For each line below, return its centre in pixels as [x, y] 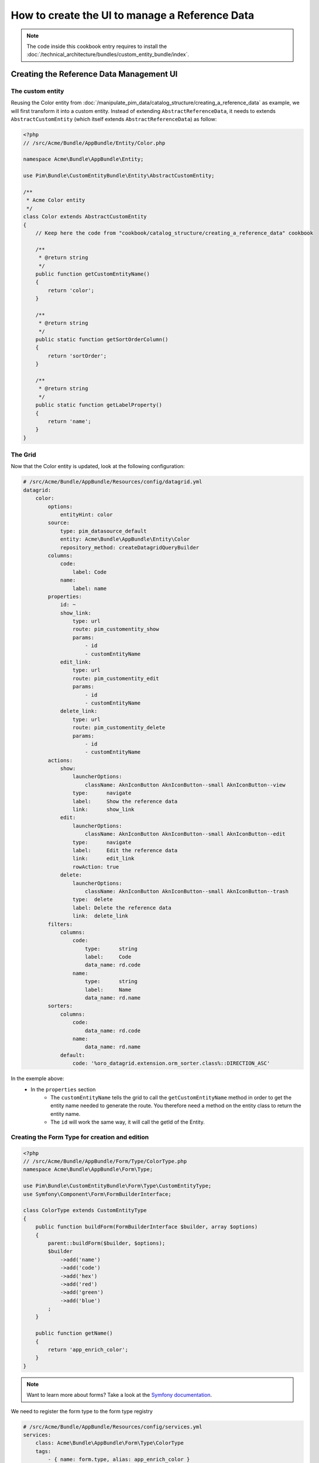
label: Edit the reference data [125, 851]
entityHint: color [87, 514]
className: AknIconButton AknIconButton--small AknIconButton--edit [186, 834]
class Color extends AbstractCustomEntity [85, 217]
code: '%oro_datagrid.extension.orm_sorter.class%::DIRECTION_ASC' [171, 1063]
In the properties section [63, 1089]
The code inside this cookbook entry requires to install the [97, 46]
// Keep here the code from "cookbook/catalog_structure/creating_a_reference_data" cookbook [174, 233]
